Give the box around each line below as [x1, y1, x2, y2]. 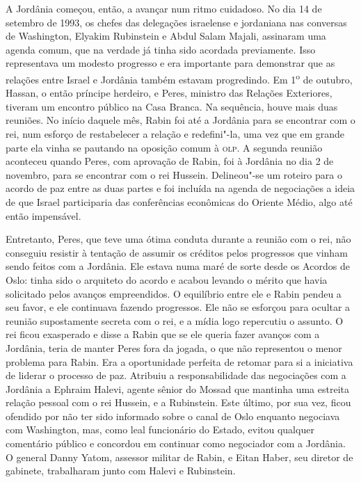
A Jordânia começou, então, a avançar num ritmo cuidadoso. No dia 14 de [6, 1, 322, 15]
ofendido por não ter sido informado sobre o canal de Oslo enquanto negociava [6, 408, 340, 423]
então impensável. [6, 208, 81, 223]
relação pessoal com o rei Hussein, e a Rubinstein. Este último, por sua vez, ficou [6, 395, 351, 410]
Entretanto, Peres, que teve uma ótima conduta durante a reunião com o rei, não [6, 232, 351, 246]
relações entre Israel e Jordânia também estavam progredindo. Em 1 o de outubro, [6, 70, 353, 86]
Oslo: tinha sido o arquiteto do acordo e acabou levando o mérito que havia [6, 272, 328, 287]
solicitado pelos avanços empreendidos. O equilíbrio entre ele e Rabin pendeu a [6, 286, 342, 300]
